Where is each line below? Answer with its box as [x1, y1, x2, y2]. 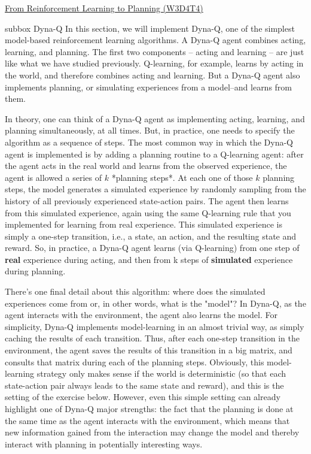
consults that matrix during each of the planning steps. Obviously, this [5, 355, 264, 368]
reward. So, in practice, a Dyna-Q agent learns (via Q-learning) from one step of [5, 241, 300, 254]
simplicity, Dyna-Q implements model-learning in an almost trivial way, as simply [5, 320, 304, 332]
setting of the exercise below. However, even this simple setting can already [5, 391, 280, 403]
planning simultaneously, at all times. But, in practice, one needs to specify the [5, 124, 295, 137]
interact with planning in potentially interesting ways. [5, 437, 203, 450]
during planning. [5, 265, 66, 277]
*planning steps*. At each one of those [111, 171, 253, 183]
